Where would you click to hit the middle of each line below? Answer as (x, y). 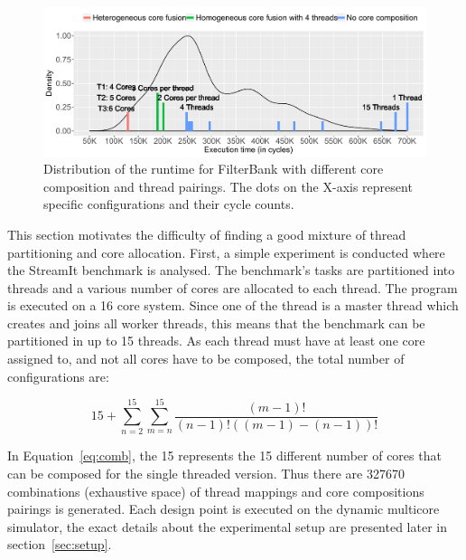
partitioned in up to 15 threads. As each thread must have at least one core (216, 341)
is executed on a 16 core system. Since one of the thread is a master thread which (233, 305)
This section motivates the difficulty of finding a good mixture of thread (207, 234)
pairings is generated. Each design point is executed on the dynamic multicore (224, 509)
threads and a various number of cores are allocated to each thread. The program (233, 287)
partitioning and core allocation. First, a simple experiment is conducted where (226, 252)
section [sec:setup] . (60, 544)
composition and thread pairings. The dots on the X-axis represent (228, 186)
